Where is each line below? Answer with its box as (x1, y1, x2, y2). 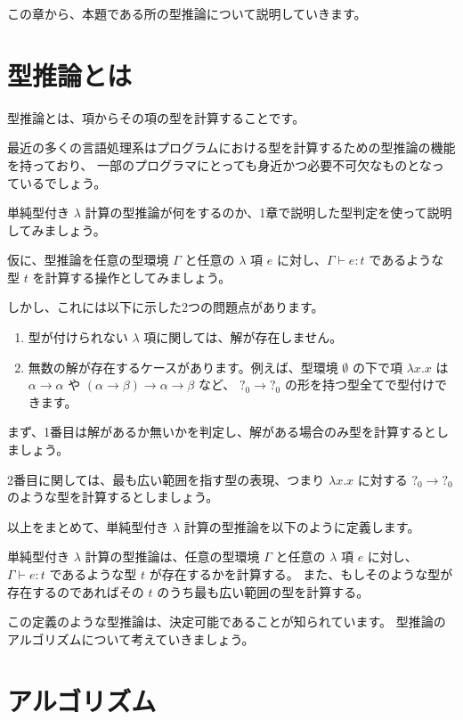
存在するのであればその (7, 582, 144, 601)
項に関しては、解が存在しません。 (143, 328, 343, 347)
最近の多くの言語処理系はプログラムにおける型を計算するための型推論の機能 (7, 138, 456, 157)
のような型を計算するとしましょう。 (7, 487, 219, 506)
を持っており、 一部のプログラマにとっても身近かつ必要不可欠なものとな (7, 155, 432, 174)
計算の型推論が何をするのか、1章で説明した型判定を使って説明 (85, 203, 452, 222)
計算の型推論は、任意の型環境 (85, 547, 260, 566)
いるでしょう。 (19, 173, 107, 192)
